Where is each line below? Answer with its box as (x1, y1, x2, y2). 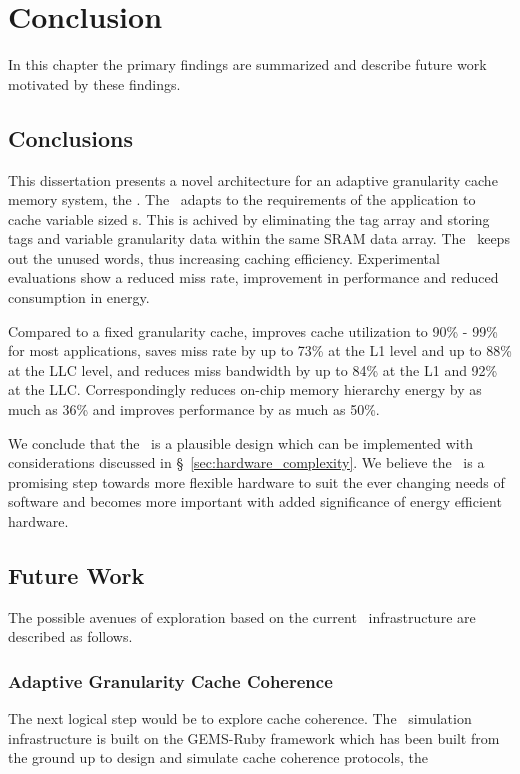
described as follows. (8, 626, 133, 647)
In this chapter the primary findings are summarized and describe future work (8, 54, 487, 75)
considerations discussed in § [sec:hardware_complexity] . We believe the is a (8, 452, 485, 473)
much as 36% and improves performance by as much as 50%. (8, 399, 380, 420)
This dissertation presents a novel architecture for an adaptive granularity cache (8, 169, 498, 190)
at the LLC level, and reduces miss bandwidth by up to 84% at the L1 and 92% (8, 359, 498, 380)
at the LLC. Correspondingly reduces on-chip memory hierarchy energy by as (8, 379, 482, 400)
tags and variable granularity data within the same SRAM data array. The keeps (8, 228, 510, 249)
